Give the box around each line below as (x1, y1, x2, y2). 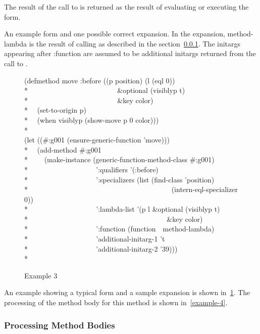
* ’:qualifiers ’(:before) (24, 164, 159, 174)
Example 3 (24, 270, 58, 280)
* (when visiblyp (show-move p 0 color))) (24, 114, 159, 125)
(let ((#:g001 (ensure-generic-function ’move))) (24, 134, 170, 145)
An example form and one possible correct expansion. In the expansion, (4, 28, 225, 39)
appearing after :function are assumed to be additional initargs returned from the (4, 48, 256, 59)
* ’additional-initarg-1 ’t (24, 233, 165, 244)
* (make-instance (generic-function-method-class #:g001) (24, 154, 215, 165)
